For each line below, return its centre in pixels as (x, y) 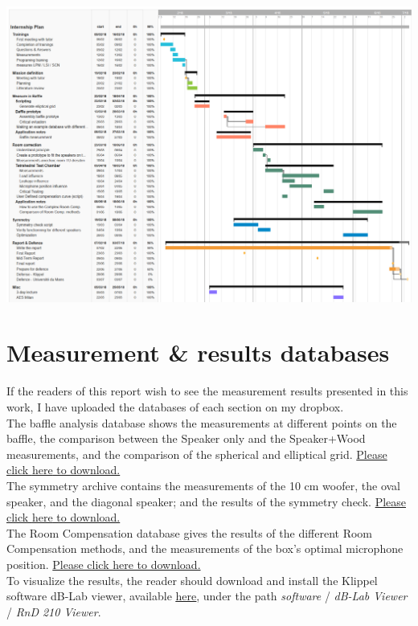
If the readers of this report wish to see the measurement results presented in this (207, 391)
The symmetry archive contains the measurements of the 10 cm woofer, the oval (203, 485)
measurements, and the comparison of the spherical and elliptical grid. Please (197, 454)
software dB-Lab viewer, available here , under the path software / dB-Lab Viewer (207, 596)
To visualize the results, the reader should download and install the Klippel (192, 580)
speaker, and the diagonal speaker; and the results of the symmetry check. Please (206, 501)
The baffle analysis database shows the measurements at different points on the (202, 422)
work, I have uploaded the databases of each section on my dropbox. (175, 406)
